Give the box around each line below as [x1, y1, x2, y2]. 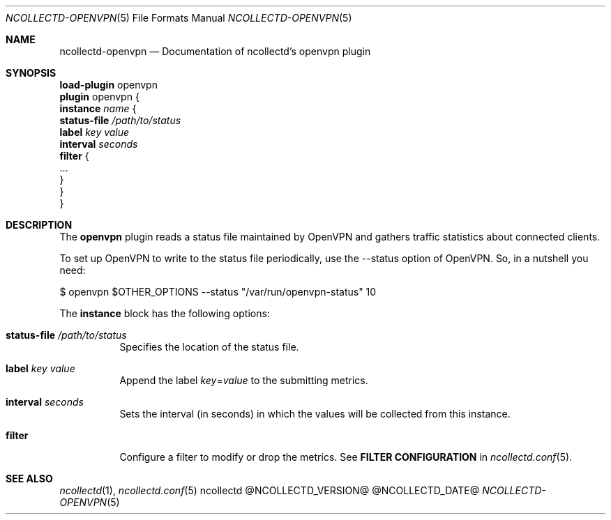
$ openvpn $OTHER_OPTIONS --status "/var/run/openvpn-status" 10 [59, 286, 377, 298]
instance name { [59, 102, 137, 114]
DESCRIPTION [6, 219, 73, 231]
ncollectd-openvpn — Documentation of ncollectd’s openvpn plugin [59, 45, 371, 57]
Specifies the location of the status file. [119, 341, 299, 353]
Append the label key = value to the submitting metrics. [119, 374, 368, 386]
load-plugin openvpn [59, 79, 158, 91]
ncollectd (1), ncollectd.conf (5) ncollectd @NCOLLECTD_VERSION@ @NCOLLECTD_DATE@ [59, 484, 480, 496]
